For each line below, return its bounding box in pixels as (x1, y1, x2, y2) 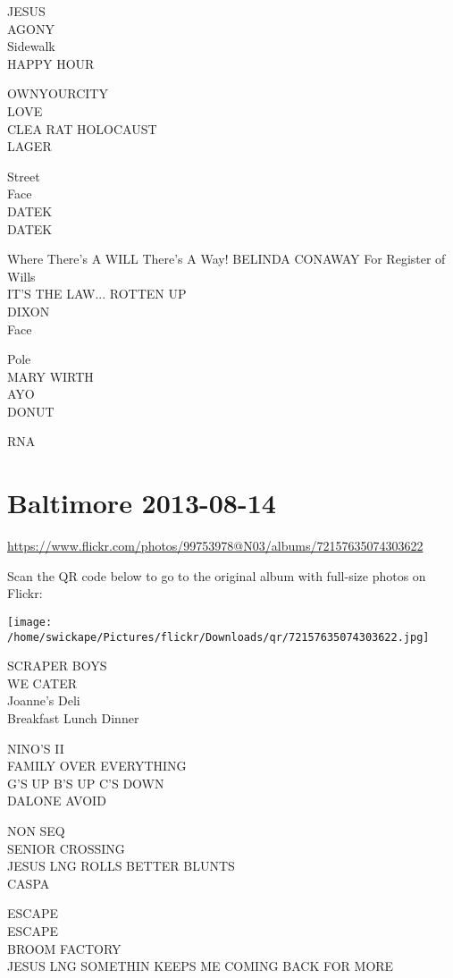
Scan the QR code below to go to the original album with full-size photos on (7, 566, 426, 585)
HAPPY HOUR (7, 54, 95, 72)
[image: (7, 615, 53, 628)
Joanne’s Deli (7, 691, 80, 710)
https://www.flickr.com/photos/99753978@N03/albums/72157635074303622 (7, 536, 424, 555)
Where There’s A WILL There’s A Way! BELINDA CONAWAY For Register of (7, 249, 446, 268)
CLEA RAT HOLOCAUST (7, 119, 157, 138)
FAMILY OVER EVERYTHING (7, 756, 187, 775)
